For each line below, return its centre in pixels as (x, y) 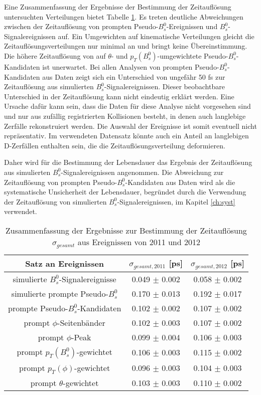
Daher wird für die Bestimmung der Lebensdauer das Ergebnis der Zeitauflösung (128, 162)
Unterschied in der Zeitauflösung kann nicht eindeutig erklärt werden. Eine (119, 96)
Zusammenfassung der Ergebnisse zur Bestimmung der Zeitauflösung (126, 230)
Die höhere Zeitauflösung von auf (55, 55)
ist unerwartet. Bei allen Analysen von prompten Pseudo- (131, 66)
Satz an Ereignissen (65, 263)
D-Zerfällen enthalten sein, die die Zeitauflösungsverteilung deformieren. (115, 145)
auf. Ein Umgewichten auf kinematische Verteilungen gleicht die (156, 36)
